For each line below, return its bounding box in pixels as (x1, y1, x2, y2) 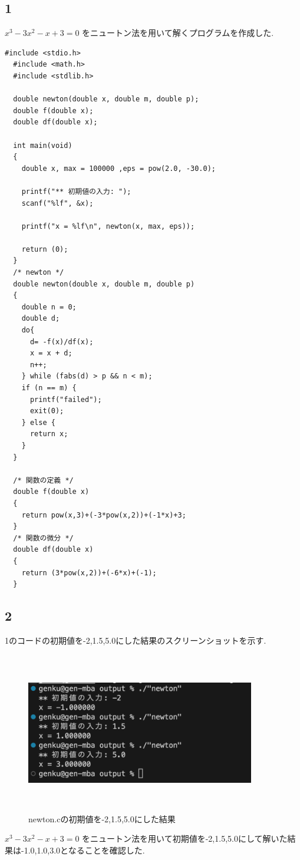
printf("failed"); (29, 395, 102, 404)
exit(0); (29, 407, 64, 416)
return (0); (21, 245, 68, 253)
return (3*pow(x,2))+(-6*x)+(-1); (21, 568, 157, 577)
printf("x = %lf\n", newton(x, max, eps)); (21, 222, 195, 230)
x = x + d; (29, 349, 72, 358)
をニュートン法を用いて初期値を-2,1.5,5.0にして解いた (82, 832, 288, 845)
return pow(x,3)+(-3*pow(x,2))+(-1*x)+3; (21, 510, 186, 519)
